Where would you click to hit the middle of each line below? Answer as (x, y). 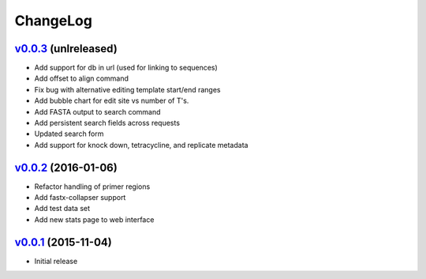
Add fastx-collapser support (80, 198)
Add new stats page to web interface (94, 219)
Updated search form (69, 134)
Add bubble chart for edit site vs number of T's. (112, 101)
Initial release (56, 261)
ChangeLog (53, 21)
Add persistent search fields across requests (107, 123)
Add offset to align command (82, 78)
